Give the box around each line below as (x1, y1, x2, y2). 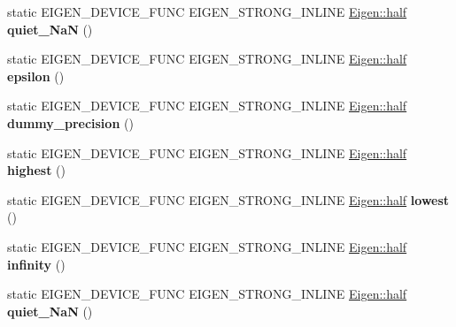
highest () (7, 161, 66, 179)
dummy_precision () (7, 113, 134, 132)
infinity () (7, 255, 66, 273)
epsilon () (7, 66, 65, 85)
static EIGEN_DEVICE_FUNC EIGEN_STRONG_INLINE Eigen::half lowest (7, 190, 450, 209)
